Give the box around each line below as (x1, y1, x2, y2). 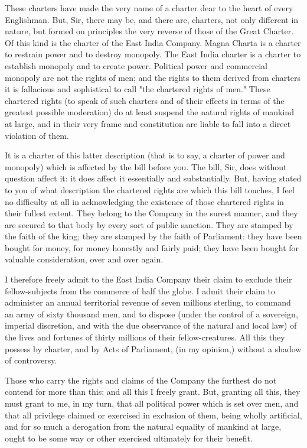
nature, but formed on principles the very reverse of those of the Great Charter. (5, 25, 294, 37)
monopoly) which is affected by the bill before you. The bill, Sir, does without (5, 160, 287, 173)
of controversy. (5, 354, 57, 366)
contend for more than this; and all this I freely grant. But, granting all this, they (5, 385, 301, 398)
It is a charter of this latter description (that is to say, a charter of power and (5, 149, 285, 161)
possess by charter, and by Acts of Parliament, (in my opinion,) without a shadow (5, 342, 302, 355)
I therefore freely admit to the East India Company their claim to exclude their (5, 273, 292, 285)
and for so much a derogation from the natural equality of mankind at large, (5, 420, 282, 433)
